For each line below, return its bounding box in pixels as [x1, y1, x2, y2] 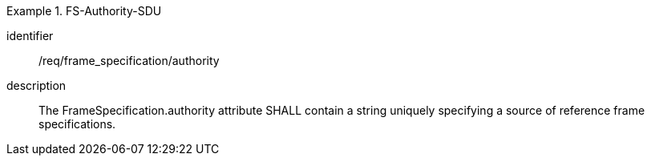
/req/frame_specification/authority [38, 54, 220, 67]
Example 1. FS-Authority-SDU [6, 4, 162, 18]
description [6, 79, 67, 92]
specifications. [38, 117, 116, 131]
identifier [6, 29, 54, 43]
